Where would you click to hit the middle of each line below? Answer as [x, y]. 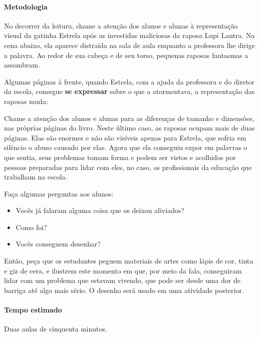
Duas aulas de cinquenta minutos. [56, 329]
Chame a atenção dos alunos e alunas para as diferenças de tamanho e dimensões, [129, 118]
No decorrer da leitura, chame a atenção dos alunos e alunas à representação [121, 25]
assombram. [22, 65]
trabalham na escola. [36, 177]
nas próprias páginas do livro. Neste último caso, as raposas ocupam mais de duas [129, 128]
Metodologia [26, 6]
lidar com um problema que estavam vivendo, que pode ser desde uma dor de [122, 280]
